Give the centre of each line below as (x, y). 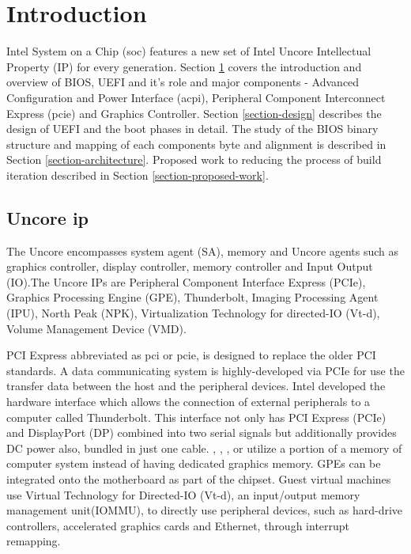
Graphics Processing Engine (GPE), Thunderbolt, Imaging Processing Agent (192, 297)
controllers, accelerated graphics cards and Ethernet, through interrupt (178, 525)
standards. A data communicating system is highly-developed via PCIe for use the (205, 370)
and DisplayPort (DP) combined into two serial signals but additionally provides (202, 433)
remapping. (34, 541)
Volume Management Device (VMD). (96, 328)
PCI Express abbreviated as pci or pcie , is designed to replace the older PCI (191, 355)
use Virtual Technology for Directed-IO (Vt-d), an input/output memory (183, 494)
